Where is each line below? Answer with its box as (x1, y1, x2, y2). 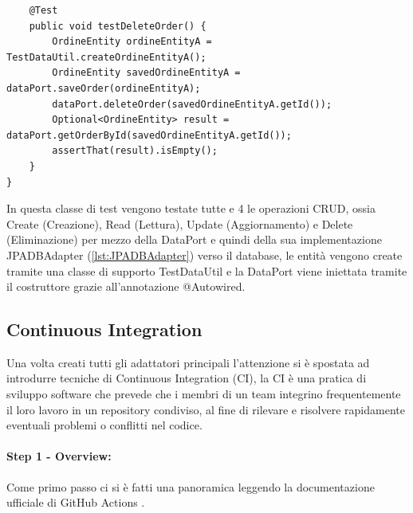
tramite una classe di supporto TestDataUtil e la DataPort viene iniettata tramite (6, 262, 407, 279)
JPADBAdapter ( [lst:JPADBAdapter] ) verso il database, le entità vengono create (6, 246, 403, 263)
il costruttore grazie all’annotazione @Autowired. (6, 278, 246, 295)
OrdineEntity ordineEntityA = (52, 36, 212, 48)
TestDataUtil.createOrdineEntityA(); (6, 51, 206, 63)
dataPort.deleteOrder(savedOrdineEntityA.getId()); (52, 98, 332, 110)
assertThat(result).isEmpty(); (52, 145, 218, 157)
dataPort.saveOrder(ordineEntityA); (6, 82, 201, 94)
